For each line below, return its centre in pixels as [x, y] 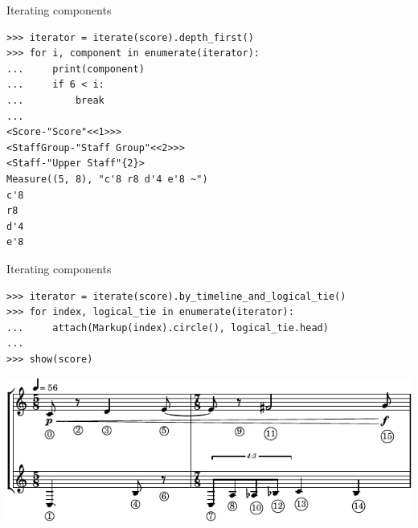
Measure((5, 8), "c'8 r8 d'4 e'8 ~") [107, 179]
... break [55, 100]
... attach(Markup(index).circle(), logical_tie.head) [168, 327]
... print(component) [76, 69]
